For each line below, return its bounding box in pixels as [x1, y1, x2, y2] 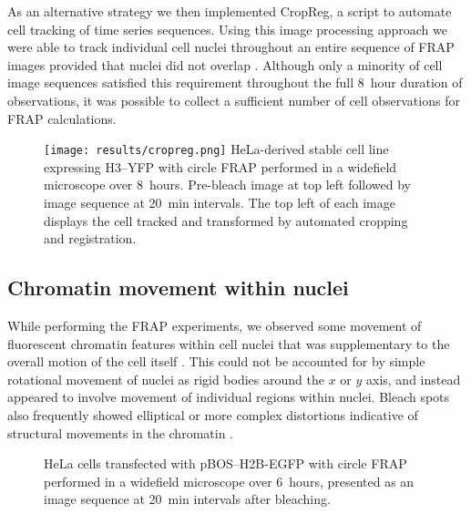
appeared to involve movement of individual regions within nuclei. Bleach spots [7, 387, 450, 406]
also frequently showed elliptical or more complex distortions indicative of [7, 405, 418, 424]
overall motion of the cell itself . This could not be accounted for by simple [7, 352, 425, 371]
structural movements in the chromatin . [7, 423, 233, 442]
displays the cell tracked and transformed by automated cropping [44, 211, 408, 230]
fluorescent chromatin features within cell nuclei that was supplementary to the [7, 334, 450, 353]
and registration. [44, 229, 137, 248]
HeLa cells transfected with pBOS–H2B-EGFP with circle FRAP [44, 454, 407, 473]
